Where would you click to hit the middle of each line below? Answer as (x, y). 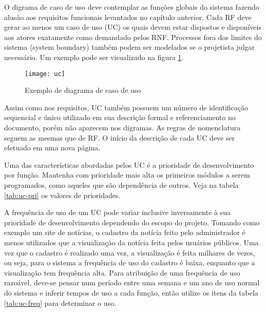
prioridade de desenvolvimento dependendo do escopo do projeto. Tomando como (132, 222)
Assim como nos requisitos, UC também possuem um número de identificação (126, 107)
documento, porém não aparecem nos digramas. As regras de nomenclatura (122, 127)
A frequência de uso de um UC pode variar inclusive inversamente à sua (118, 212)
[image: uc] (45, 74)
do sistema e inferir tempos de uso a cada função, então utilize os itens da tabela (131, 292)
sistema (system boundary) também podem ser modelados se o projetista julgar (130, 47)
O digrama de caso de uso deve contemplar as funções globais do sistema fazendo (132, 7)
